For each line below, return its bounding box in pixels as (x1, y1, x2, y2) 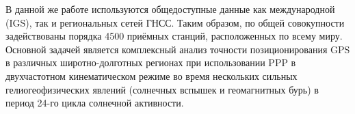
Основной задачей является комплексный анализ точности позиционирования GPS (5, 42, 350, 56)
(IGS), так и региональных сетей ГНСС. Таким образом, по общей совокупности (5, 15, 345, 29)
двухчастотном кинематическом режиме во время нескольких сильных (5, 68, 298, 83)
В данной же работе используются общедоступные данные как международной (5, 2, 335, 16)
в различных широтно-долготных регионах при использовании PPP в (5, 55, 296, 70)
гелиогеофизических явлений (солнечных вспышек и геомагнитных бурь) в (5, 82, 319, 96)
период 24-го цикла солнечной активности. (5, 96, 184, 110)
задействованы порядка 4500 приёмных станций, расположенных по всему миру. (5, 29, 343, 43)
